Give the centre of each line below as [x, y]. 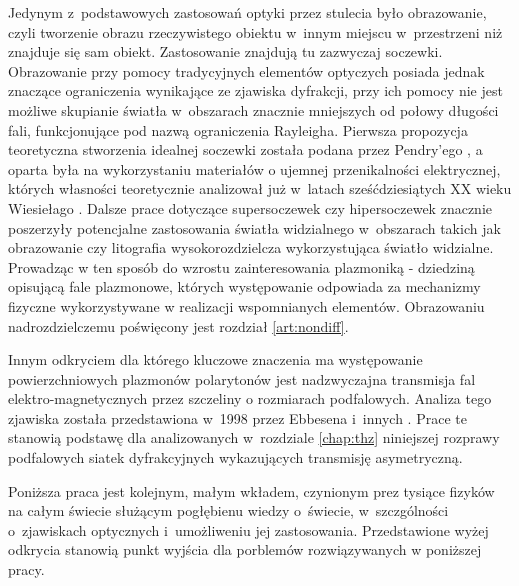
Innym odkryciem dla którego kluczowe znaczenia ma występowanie [215, 359]
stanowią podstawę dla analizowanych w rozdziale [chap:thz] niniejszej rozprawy [254, 437]
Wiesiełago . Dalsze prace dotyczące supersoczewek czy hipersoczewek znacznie [250, 207]
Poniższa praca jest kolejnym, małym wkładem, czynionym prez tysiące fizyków [251, 490]
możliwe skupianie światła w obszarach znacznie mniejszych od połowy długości [253, 109]
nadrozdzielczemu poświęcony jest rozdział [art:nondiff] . [178, 325]
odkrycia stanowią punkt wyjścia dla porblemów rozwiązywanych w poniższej [245, 549]
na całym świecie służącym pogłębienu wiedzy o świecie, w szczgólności [228, 510]
